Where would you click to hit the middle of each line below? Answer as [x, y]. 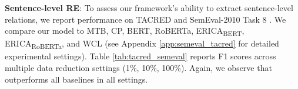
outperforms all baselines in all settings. [76, 79]
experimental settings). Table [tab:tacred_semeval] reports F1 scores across [140, 56]
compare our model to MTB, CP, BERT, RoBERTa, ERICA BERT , [125, 31]
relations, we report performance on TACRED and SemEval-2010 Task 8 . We [145, 19]
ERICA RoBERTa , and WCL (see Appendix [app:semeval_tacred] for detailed [142, 44]
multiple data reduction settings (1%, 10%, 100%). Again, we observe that [138, 68]
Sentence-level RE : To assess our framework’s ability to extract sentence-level [149, 8]
